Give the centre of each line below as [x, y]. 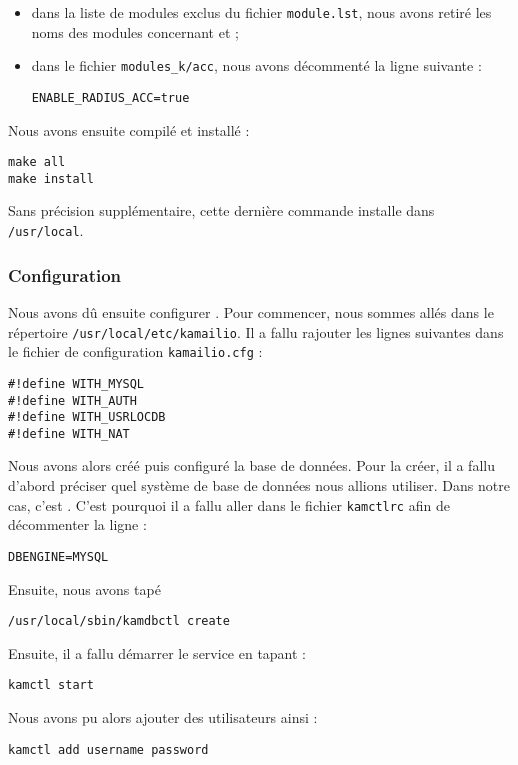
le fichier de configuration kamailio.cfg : [135, 351]
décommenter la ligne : [77, 524]
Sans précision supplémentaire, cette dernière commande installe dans [221, 210]
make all [37, 162]
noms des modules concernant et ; [135, 31]
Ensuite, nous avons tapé [84, 588]
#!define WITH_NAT [69, 433]
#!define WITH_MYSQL [76, 383]
